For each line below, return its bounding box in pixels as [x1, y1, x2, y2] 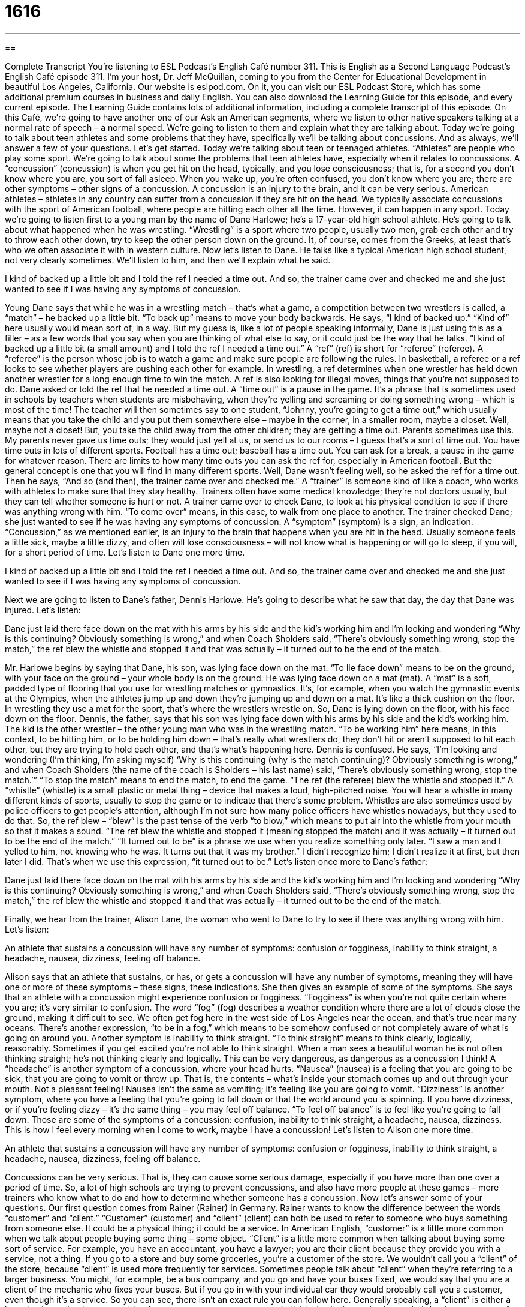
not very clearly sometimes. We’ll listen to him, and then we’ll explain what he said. [5, 254, 331, 265]
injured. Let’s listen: [5, 604, 81, 615]
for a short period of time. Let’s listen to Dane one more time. [5, 547, 245, 557]
